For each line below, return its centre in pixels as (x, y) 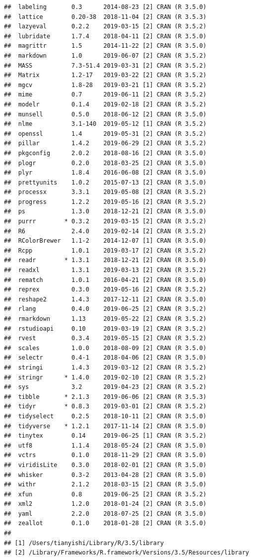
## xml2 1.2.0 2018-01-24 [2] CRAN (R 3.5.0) (105, 504)
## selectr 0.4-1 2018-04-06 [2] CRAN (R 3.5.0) (105, 358)
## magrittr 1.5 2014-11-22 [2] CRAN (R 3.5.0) (105, 46)
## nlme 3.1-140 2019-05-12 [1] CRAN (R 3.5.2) (105, 124)
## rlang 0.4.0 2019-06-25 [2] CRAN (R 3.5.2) (105, 309)
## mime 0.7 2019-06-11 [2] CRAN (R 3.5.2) (105, 95)
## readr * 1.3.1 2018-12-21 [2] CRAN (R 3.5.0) (105, 260)
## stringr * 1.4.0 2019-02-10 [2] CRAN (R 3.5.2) (105, 377)
